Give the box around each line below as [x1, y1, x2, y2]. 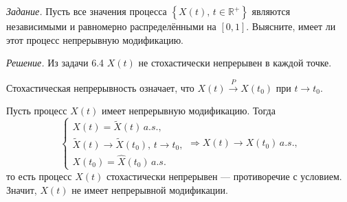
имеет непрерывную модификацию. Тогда [101, 103, 276, 118]
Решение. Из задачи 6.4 [6, 55, 104, 70]
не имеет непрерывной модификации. [71, 182, 228, 197]
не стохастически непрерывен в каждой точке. [138, 55, 332, 70]
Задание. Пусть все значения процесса [6, 4, 167, 18]
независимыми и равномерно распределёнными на [6, 19, 216, 33]
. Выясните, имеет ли [246, 19, 336, 33]
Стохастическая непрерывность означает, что [6, 80, 194, 94]
